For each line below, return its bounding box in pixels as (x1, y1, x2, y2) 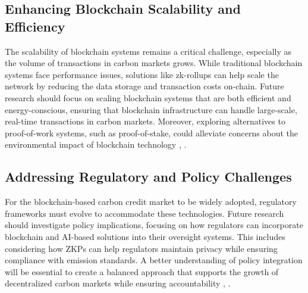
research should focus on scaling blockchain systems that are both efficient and (5, 91, 291, 104)
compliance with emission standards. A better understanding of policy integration (5, 254, 303, 266)
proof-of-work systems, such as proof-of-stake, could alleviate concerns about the (5, 126, 298, 139)
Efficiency (5, 17, 65, 35)
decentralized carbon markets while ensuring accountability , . (5, 277, 231, 289)
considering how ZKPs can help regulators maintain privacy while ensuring (5, 242, 278, 254)
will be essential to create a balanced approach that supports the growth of (5, 265, 279, 278)
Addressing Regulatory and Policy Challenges (5, 167, 292, 186)
